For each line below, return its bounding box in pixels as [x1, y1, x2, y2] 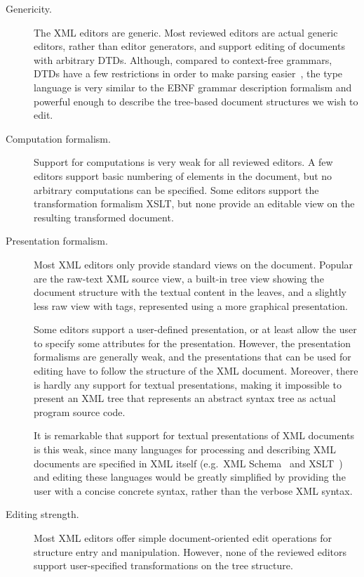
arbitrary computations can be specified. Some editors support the [34, 182, 319, 197]
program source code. [34, 404, 126, 419]
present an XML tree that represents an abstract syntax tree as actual [34, 391, 336, 406]
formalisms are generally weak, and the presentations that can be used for [34, 349, 351, 364]
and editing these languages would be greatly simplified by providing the [34, 469, 346, 484]
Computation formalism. [6, 131, 111, 145]
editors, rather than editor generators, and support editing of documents [34, 39, 345, 53]
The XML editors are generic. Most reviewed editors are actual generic [34, 25, 338, 39]
